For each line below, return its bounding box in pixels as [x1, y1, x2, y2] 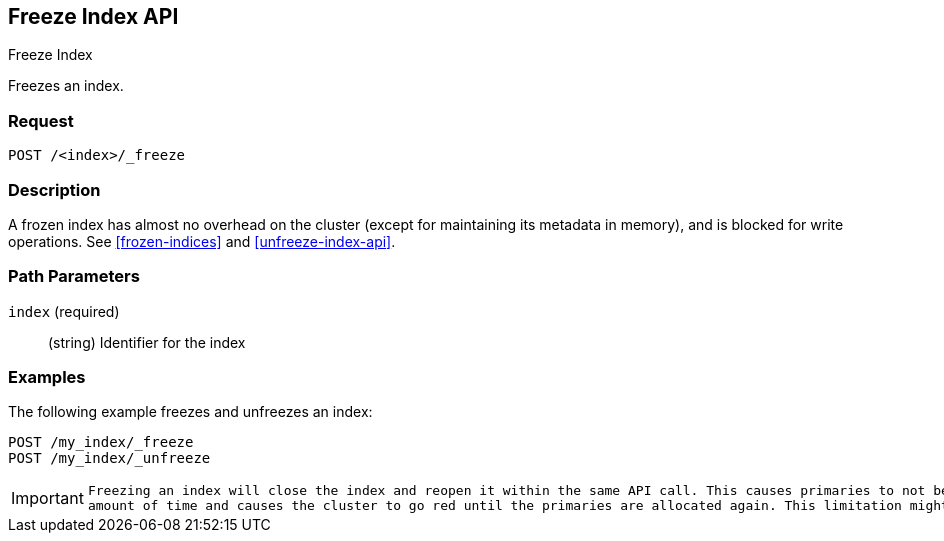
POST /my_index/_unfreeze [8, 450, 211, 467]
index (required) [8, 302, 120, 320]
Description [8, 179, 101, 200]
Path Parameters [8, 266, 140, 287]
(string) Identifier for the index [48, 333, 246, 351]
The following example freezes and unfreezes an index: [8, 403, 373, 421]
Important [11, 488, 84, 509]
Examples [8, 367, 86, 388]
